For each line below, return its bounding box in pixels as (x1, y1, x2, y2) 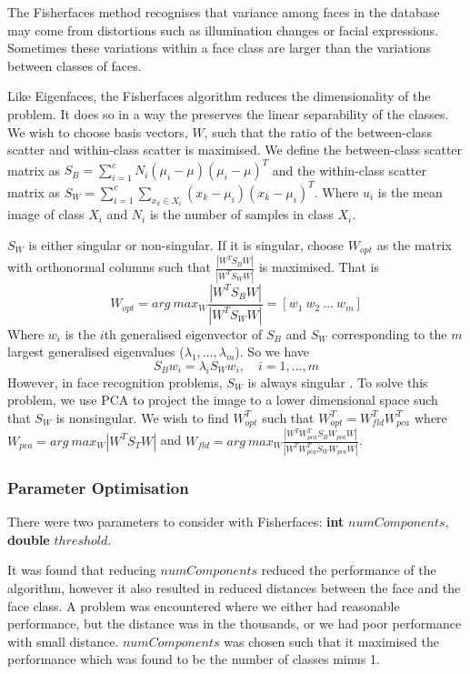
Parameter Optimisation (7, 476, 189, 498)
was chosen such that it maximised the (224, 631, 439, 650)
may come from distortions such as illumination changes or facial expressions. (7, 20, 439, 39)
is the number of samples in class (149, 205, 334, 224)
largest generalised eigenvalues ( (7, 342, 185, 361)
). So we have (235, 342, 309, 361)
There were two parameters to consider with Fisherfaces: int (7, 512, 345, 531)
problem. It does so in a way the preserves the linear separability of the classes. (7, 104, 449, 123)
